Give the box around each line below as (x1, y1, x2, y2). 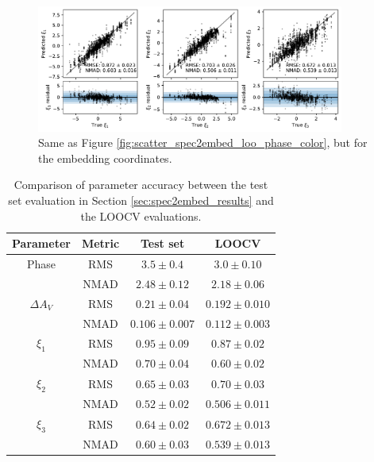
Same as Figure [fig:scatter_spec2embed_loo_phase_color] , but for (38, 134, 368, 151)
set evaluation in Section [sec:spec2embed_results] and (8, 192, 274, 208)
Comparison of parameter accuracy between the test (13, 176, 268, 193)
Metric (81, 235, 120, 252)
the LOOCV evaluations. (80, 207, 202, 224)
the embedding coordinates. (38, 149, 172, 166)
